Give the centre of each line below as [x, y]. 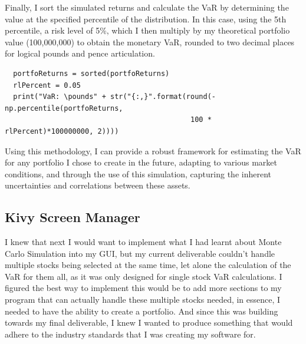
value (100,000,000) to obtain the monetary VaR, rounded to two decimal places [150, 42]
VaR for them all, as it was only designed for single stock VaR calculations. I [144, 276]
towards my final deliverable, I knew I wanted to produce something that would [149, 322]
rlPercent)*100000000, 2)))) [62, 131]
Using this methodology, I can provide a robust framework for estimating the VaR [153, 150]
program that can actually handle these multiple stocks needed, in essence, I [143, 300]
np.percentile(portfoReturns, [64, 108]
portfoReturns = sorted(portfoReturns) [91, 73]
